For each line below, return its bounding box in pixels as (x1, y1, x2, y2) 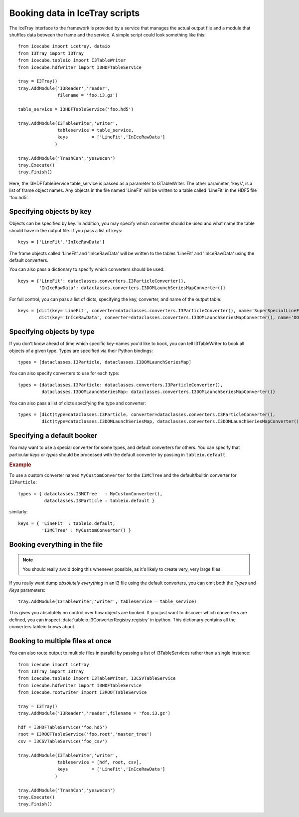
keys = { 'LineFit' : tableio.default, (18, 520, 116, 526)
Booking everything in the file (9, 540, 103, 549)
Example (9, 461, 32, 468)
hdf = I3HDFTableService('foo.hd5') (18, 725, 108, 730)
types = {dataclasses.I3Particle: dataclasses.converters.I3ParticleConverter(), (18, 382, 223, 388)
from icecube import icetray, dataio (18, 43, 111, 49)
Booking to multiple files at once (9, 637, 112, 645)
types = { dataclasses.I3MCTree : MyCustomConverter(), (18, 491, 163, 496)
